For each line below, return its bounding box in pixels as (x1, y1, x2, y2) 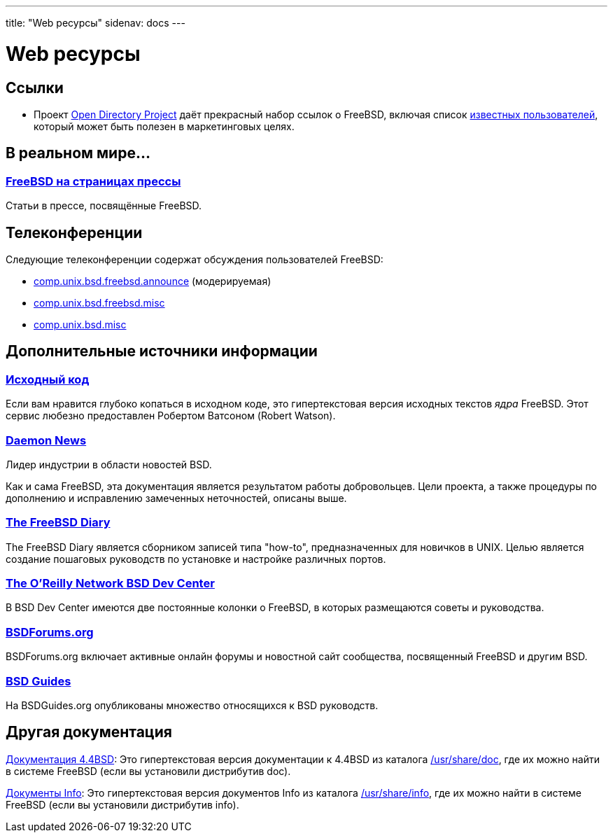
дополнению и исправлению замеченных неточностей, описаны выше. (6, 491, 347, 504)
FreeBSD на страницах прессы (6, 174, 181, 188)
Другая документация (6, 723, 172, 741)
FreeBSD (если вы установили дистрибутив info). (6, 798, 239, 811)
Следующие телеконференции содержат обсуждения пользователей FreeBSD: (6, 253, 383, 265)
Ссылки (6, 78, 64, 97)
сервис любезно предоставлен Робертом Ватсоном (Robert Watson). (6, 410, 336, 422)
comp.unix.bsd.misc (34, 318, 127, 330)
